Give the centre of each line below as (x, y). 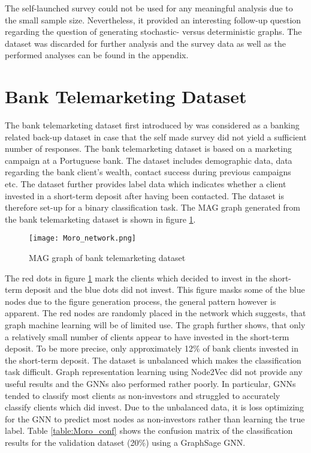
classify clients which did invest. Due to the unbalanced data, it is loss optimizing (154, 407)
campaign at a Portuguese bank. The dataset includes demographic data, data (149, 160)
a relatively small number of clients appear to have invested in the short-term (147, 336)
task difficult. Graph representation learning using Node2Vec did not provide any (154, 372)
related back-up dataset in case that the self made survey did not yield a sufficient (156, 136)
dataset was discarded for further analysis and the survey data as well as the (146, 43)
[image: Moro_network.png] (82, 238)
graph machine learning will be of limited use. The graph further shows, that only (155, 325)
